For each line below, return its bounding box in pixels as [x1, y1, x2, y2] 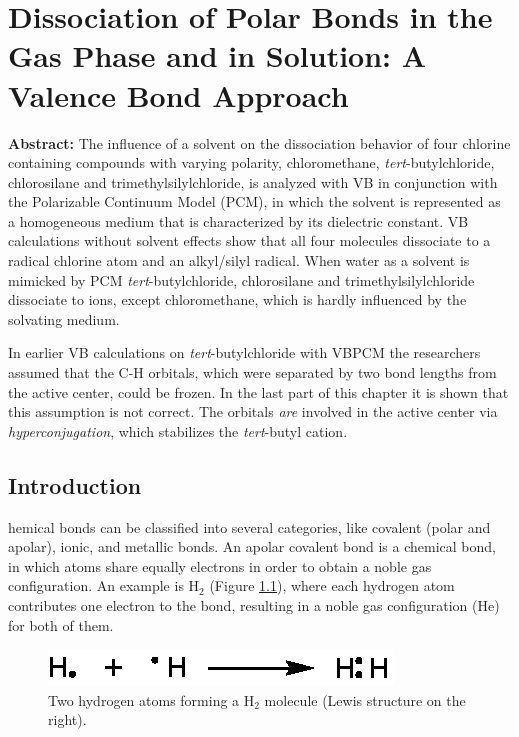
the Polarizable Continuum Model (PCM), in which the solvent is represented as [8, 191, 501, 212]
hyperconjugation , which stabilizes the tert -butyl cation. [8, 420, 348, 441]
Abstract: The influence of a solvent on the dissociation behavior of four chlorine [8, 132, 511, 153]
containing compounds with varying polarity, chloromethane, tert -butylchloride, [8, 152, 495, 173]
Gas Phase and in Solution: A [8, 35, 427, 76]
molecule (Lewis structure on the [264, 689, 466, 710]
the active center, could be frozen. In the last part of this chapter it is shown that [8, 381, 509, 402]
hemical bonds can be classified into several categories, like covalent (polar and [8, 516, 491, 537]
